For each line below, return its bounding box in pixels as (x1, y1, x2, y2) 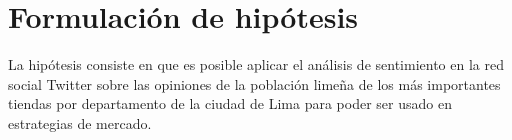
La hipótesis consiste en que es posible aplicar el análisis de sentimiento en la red (8, 54, 504, 75)
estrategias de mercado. (8, 112, 152, 133)
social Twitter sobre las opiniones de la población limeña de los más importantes (8, 73, 501, 94)
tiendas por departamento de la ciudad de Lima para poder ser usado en (8, 93, 452, 114)
